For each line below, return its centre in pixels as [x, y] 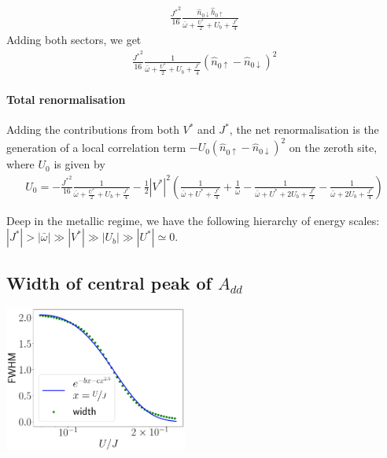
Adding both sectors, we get [74, 40]
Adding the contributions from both [93, 129]
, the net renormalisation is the [304, 129]
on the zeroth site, [333, 147]
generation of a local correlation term [96, 147]
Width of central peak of [109, 282]
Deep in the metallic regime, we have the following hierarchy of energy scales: [193, 220]
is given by [79, 164]
